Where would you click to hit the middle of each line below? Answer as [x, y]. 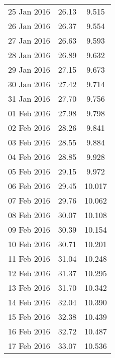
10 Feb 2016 [29, 244]
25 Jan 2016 [29, 11]
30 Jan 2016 [29, 84]
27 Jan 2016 [29, 40]
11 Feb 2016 [29, 258]
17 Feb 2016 [29, 346]
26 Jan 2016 [29, 26]
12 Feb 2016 [29, 273]
